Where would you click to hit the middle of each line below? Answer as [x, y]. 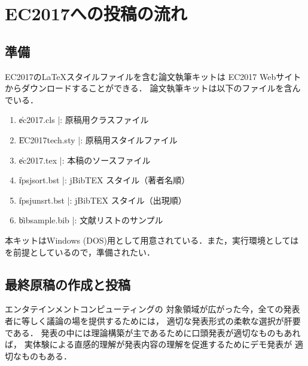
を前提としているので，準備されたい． [80, 252]
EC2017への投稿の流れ [96, 13]
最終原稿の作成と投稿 [68, 284]
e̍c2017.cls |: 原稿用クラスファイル [84, 120]
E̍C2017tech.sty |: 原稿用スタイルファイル [98, 139]
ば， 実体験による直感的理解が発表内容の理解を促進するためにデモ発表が [149, 344]
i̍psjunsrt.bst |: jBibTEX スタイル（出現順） [103, 200]
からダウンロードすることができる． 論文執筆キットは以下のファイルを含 [149, 88]
